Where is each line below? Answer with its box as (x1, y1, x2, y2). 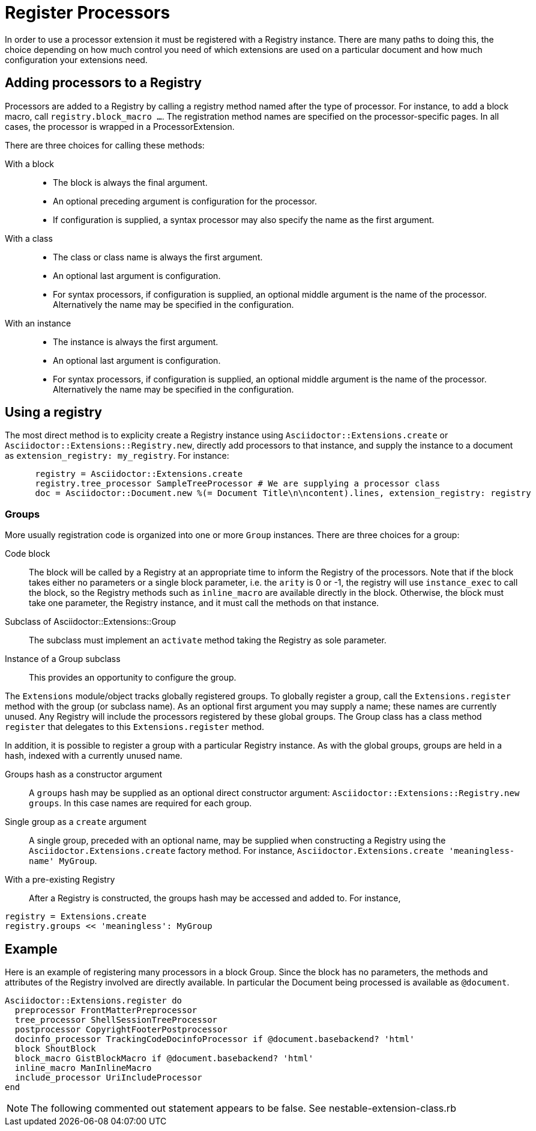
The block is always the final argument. (53, 177, 208, 188)
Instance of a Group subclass (5, 654, 121, 664)
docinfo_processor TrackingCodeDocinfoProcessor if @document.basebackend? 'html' (14, 1034, 415, 1044)
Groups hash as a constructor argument (5, 769, 163, 780)
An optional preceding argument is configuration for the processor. (53, 195, 317, 206)
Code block (5, 548, 50, 559)
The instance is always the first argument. (53, 336, 218, 347)
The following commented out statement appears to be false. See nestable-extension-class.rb (31, 1102, 456, 1115)
